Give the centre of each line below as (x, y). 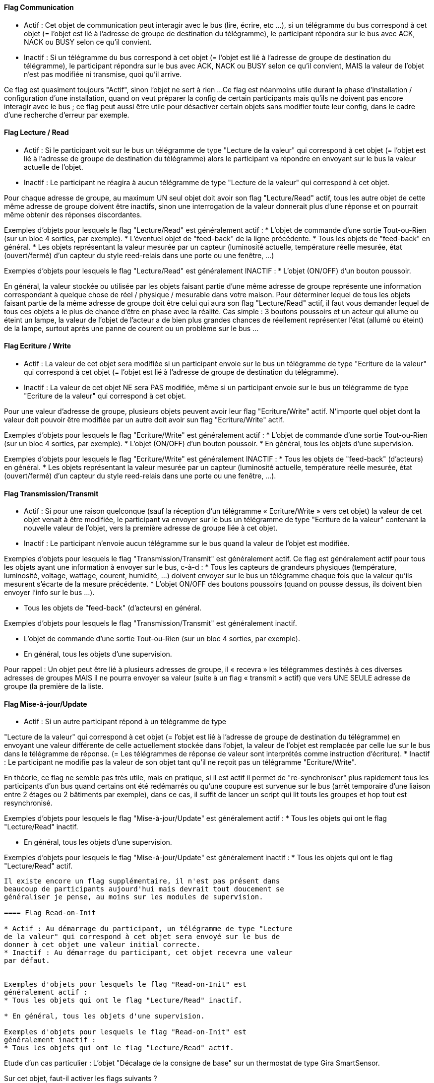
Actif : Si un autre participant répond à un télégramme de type (125, 722)
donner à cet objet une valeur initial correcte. (102, 945)
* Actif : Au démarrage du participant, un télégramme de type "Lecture (148, 929)
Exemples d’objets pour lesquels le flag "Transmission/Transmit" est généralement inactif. (151, 623)
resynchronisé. (28, 803)
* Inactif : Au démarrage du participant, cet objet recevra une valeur (148, 953)
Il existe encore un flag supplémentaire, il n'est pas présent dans (142, 881)
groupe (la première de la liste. (54, 686)
